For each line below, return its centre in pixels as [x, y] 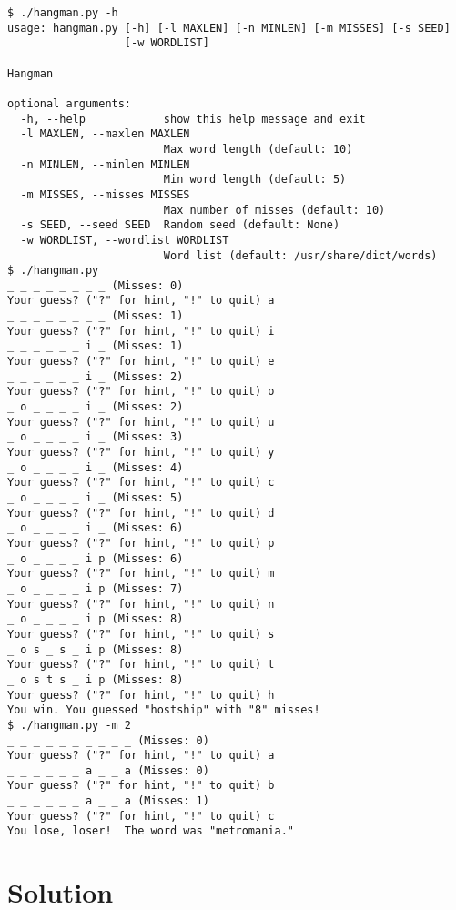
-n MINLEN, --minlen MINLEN [105, 164]
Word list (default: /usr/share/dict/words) [300, 255]
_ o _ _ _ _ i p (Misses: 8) [96, 619]
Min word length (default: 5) [255, 180]
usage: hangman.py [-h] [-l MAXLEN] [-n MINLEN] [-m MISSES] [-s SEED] [229, 28]
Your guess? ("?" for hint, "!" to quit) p [141, 543]
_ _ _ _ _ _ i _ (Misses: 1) [96, 346]
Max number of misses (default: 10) [274, 210]
